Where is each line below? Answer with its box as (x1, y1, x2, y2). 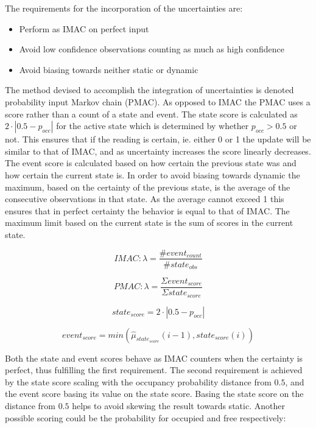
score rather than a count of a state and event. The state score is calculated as (5, 107, 298, 120)
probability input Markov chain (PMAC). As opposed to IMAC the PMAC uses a (5, 95, 311, 108)
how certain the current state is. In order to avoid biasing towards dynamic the (5, 168, 300, 181)
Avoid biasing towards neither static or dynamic (19, 63, 198, 75)
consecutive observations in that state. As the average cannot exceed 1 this (5, 192, 284, 205)
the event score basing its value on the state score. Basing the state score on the (5, 387, 304, 400)
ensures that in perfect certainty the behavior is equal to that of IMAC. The (5, 204, 290, 217)
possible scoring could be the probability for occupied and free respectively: (5, 411, 286, 424)
